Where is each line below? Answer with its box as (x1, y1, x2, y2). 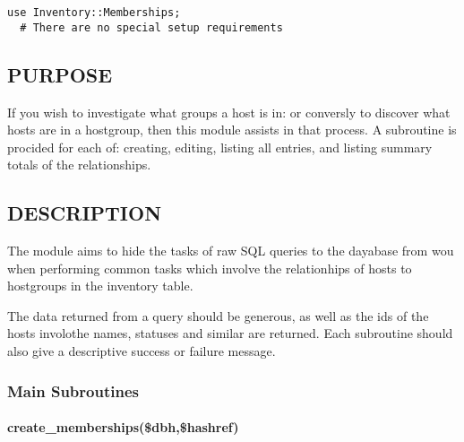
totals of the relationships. (7, 155, 151, 174)
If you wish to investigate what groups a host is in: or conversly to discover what (7, 102, 451, 121)
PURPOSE (7, 60, 113, 88)
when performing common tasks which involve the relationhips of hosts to (7, 258, 412, 277)
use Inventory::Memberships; (7, 6, 181, 19)
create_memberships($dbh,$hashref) (7, 418, 239, 437)
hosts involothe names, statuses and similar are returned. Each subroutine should (7, 324, 453, 342)
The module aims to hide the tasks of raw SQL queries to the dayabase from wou (7, 241, 454, 260)
